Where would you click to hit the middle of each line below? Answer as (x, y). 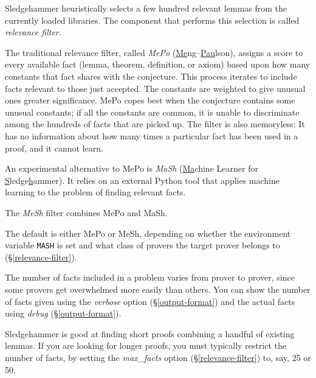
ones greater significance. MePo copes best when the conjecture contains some (150, 100)
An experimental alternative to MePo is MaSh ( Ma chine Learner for (132, 168)
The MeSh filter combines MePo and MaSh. (86, 212)
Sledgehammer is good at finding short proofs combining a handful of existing (150, 333)
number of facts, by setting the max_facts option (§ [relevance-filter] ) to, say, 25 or (158, 357)
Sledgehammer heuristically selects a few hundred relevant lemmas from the (146, 8)
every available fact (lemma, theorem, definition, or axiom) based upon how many (158, 64)
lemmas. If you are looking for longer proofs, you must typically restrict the (146, 345)
